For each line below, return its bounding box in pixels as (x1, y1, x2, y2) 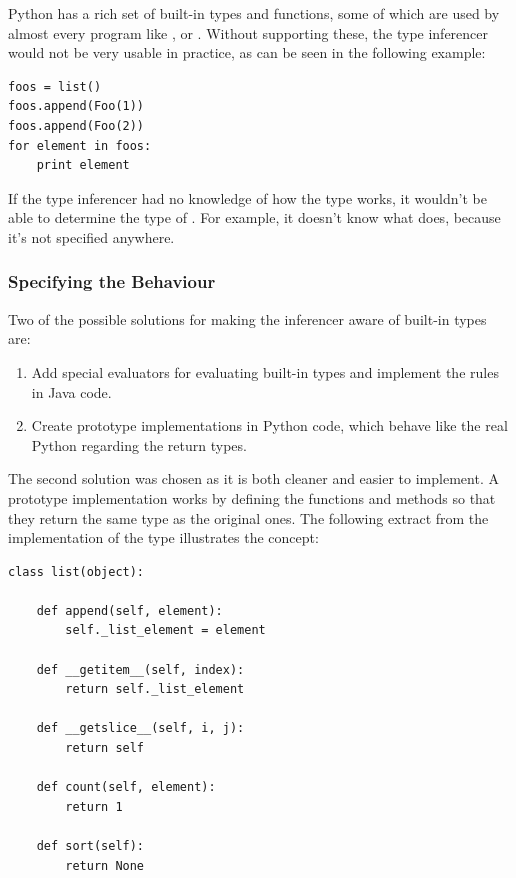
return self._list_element (65, 682, 245, 697)
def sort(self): (36, 839, 145, 853)
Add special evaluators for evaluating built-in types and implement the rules (31, 361, 499, 382)
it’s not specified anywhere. (8, 226, 175, 247)
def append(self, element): (36, 603, 223, 618)
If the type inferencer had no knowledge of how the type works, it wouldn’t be (8, 187, 487, 208)
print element (36, 158, 130, 173)
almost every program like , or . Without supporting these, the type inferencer (8, 22, 489, 43)
